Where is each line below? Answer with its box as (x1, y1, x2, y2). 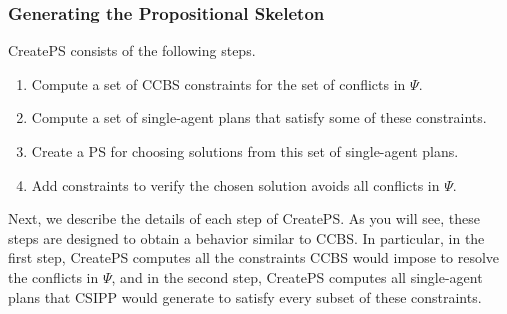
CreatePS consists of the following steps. (8, 40, 256, 61)
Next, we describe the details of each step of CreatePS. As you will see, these (8, 208, 480, 229)
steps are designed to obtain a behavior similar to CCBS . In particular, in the (8, 227, 485, 248)
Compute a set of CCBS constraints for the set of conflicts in (31, 73, 406, 94)
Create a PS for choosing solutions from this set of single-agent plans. (31, 141, 459, 161)
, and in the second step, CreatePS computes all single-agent (111, 266, 483, 287)
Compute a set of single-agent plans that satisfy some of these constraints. (31, 107, 487, 128)
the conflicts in (8, 266, 99, 287)
